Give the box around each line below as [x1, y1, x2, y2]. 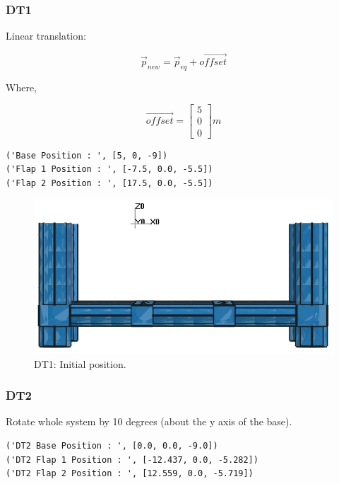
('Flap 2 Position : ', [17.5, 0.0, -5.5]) [6, 178, 213, 188]
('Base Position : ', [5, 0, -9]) [6, 150, 168, 161]
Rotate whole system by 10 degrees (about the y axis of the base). [6, 414, 292, 429]
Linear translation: [6, 28, 86, 43]
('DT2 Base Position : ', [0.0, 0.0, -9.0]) [6, 441, 218, 451]
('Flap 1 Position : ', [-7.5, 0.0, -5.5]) [6, 164, 213, 175]
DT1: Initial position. [34, 356, 126, 371]
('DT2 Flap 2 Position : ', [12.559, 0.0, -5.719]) [6, 468, 254, 479]
